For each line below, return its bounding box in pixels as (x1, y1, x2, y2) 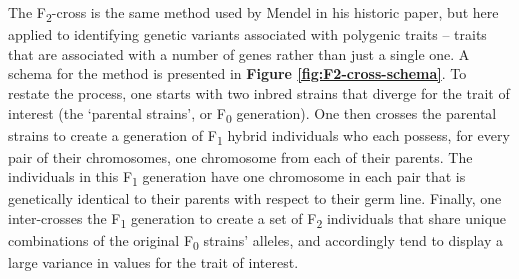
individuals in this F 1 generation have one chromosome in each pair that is (8, 166, 466, 190)
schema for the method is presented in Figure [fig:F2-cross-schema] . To (8, 63, 467, 84)
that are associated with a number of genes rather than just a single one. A (8, 43, 470, 64)
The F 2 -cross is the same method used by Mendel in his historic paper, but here (8, 2, 499, 25)
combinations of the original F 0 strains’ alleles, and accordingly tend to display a (8, 230, 504, 253)
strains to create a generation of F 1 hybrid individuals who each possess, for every (8, 124, 510, 148)
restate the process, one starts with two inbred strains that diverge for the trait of (8, 82, 510, 103)
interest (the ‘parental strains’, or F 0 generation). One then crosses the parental (8, 102, 497, 126)
